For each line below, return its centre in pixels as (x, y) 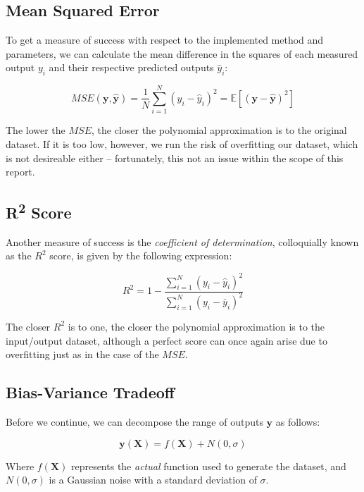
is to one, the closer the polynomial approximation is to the (196, 326)
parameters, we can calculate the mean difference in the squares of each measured (182, 53)
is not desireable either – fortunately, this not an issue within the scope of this (175, 158)
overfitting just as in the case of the (82, 354)
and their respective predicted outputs (131, 67)
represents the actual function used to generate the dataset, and (208, 466)
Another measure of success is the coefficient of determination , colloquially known (182, 241)
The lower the (36, 130)
